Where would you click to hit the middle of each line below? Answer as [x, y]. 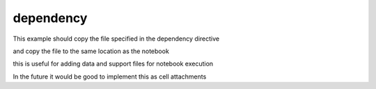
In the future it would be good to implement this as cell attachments [110, 77]
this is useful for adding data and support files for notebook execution [113, 64]
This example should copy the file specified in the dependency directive [116, 39]
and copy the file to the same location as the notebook [91, 51]
